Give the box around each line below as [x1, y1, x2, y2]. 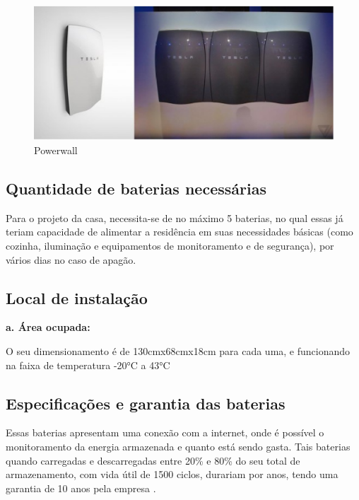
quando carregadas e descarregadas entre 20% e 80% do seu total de [6, 453, 300, 467]
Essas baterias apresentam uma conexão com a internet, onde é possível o [6, 425, 324, 440]
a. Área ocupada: [6, 320, 90, 335]
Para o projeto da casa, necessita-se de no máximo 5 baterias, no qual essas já [6, 210, 343, 225]
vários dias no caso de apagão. [6, 252, 136, 267]
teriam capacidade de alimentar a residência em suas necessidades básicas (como [6, 224, 353, 239]
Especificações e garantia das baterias [6, 392, 286, 414]
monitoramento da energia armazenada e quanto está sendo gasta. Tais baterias [6, 439, 351, 454]
